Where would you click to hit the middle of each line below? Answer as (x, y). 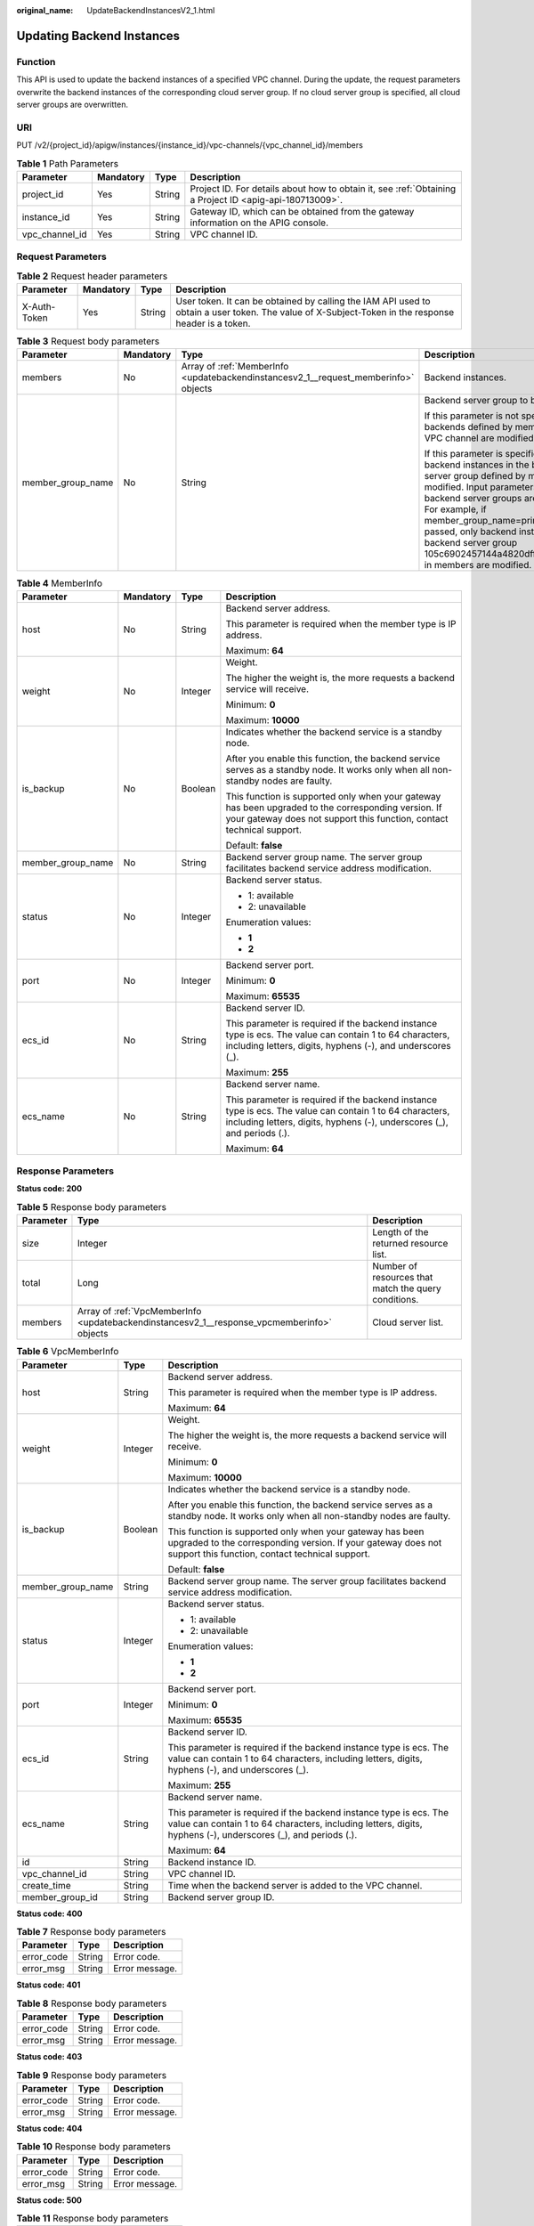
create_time (46, 1885)
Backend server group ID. (221, 1897)
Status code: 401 (49, 1985)
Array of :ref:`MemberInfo (235, 367)
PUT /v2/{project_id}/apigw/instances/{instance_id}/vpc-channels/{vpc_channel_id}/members (190, 145)
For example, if (455, 509)
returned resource (410, 1244)
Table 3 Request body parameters (88, 341)
